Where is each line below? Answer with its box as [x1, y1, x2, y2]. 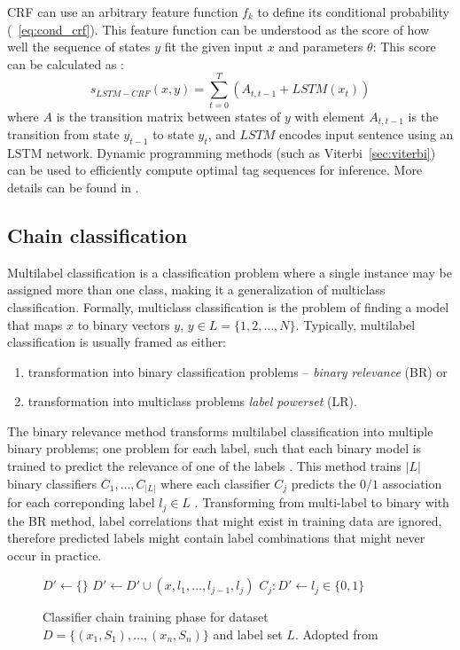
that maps [7, 315, 63, 333]
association [382, 474, 442, 492]
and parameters [278, 37, 363, 56]
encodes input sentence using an [279, 124, 454, 143]
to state [152, 124, 194, 143]
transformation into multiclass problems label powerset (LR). [27, 392, 357, 411]
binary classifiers [7, 474, 97, 492]
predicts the [291, 474, 356, 492]
